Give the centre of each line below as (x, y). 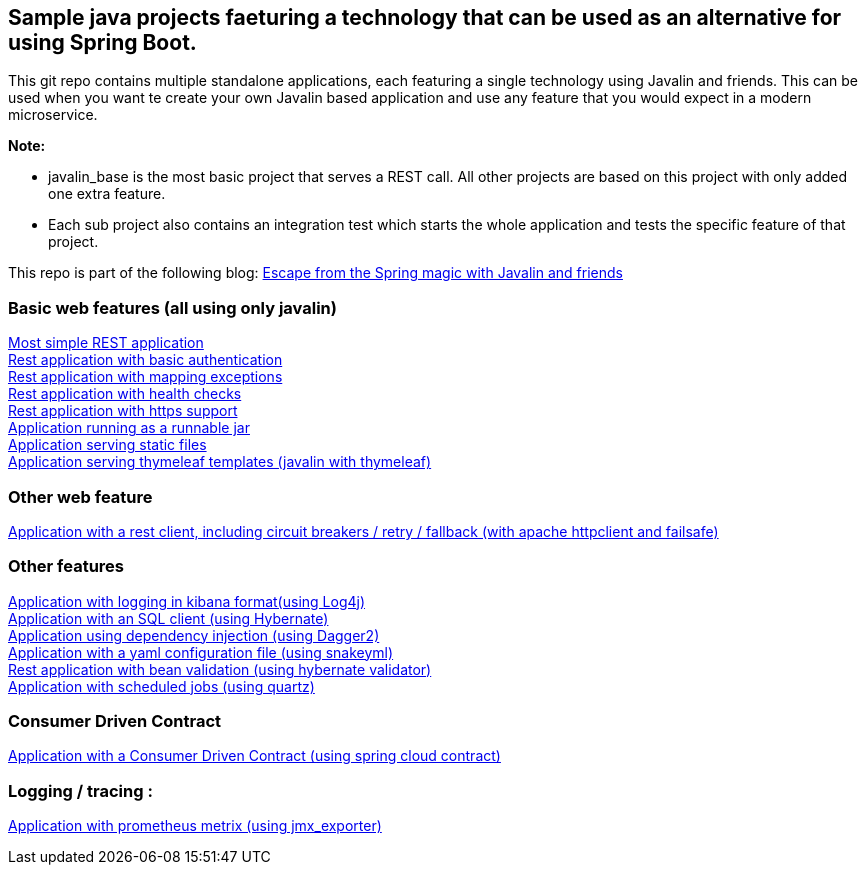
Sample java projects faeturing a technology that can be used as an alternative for (425, 17)
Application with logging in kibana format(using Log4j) (187, 601)
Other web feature (80, 496)
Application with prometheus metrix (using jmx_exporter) (195, 826)
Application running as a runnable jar (129, 428)
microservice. (53, 115)
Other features (66, 566)
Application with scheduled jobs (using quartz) (161, 686)
